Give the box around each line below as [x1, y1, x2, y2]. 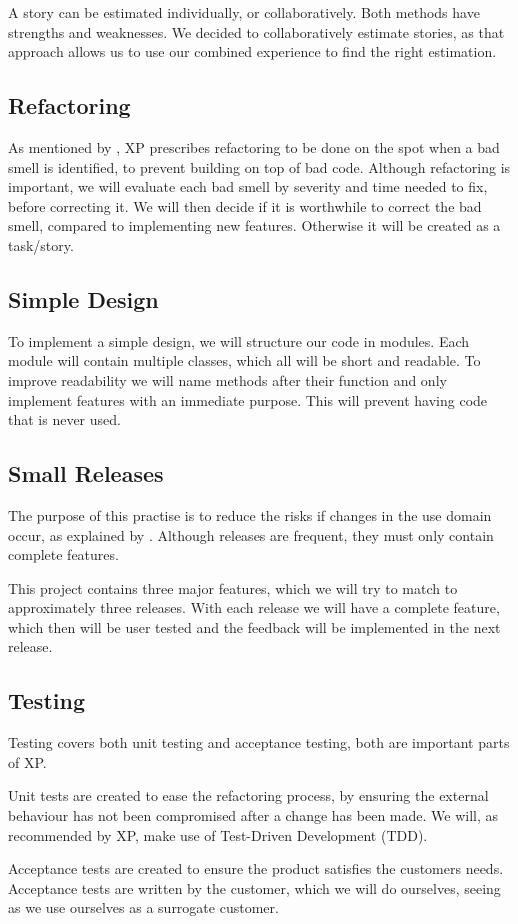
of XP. [8, 751, 47, 772]
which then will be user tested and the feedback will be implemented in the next [8, 616, 501, 637]
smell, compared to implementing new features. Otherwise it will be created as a [8, 215, 501, 236]
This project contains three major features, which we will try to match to [8, 577, 458, 598]
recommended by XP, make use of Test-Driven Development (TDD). [8, 824, 428, 845]
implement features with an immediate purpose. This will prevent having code [8, 389, 488, 410]
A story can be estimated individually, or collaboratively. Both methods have [8, 2, 480, 22]
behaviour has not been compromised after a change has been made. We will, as [8, 805, 499, 826]
